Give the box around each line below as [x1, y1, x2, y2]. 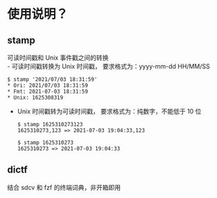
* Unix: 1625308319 [7, 94, 64, 101]
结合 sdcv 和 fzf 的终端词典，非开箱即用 [7, 183, 121, 191]
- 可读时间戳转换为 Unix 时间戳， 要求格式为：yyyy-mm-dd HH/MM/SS [7, 62, 210, 70]
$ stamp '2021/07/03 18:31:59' [7, 76, 98, 83]
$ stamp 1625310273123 [17, 121, 83, 128]
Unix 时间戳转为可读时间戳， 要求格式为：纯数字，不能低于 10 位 [17, 107, 202, 115]
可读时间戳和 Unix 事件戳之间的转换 [7, 53, 109, 62]
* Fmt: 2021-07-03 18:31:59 [7, 88, 89, 95]
